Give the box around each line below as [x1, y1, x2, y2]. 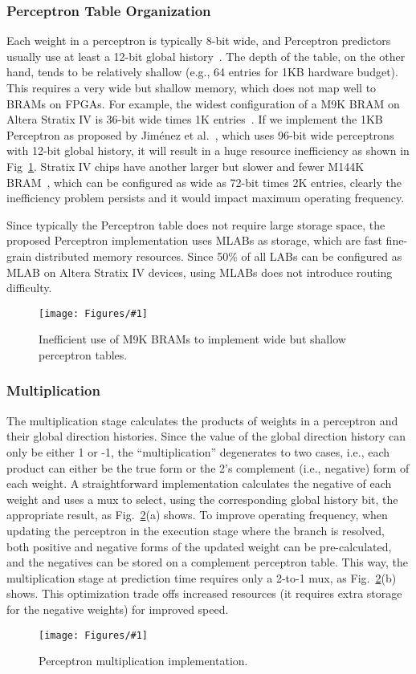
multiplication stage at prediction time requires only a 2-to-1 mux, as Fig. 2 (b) [6, 569, 397, 586]
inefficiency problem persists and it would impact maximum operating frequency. [6, 189, 405, 206]
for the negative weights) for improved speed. [6, 600, 229, 617]
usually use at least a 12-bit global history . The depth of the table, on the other [6, 47, 406, 64]
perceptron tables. [39, 346, 128, 363]
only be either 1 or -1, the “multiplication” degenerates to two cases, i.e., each [6, 443, 390, 460]
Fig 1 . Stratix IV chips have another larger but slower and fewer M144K [6, 157, 365, 174]
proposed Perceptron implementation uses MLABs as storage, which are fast [6, 232, 382, 249]
